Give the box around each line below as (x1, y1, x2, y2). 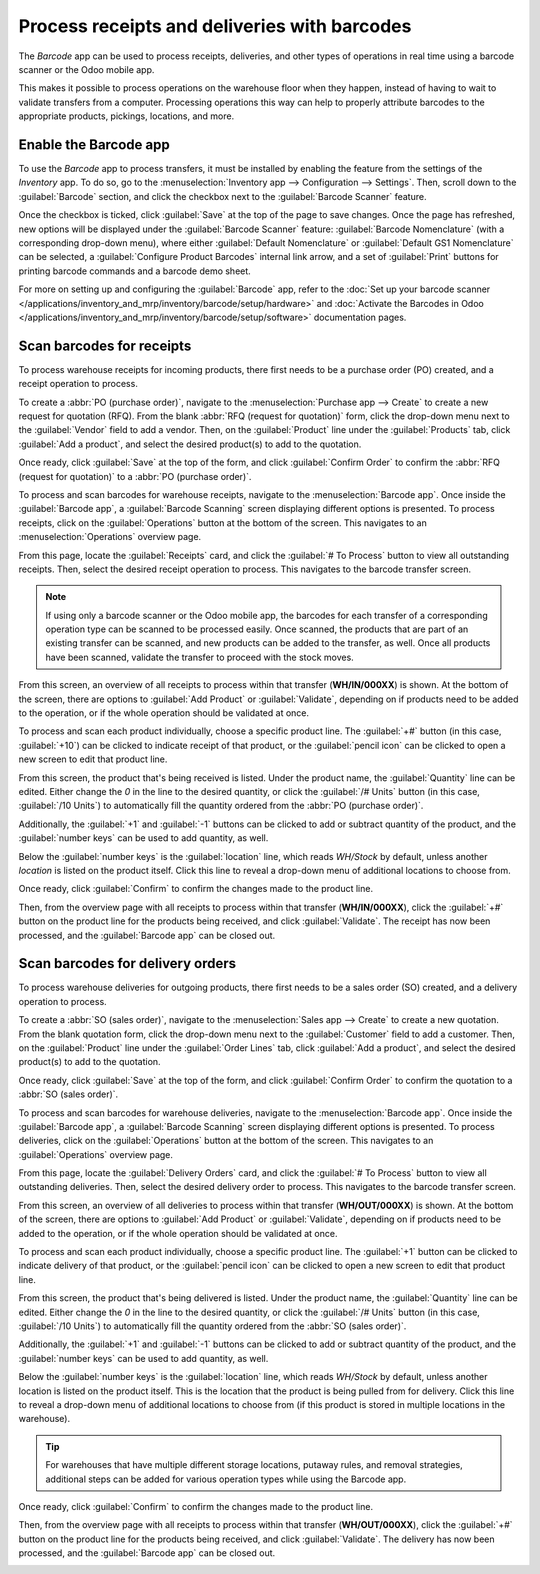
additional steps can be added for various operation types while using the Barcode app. (45, 1473, 407, 1485)
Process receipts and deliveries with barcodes (18, 15, 412, 37)
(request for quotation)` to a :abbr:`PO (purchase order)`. (18, 470, 252, 482)
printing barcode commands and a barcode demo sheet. (18, 265, 252, 277)
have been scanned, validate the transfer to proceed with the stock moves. (45, 651, 354, 663)
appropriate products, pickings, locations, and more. (18, 110, 235, 122)
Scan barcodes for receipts (18, 337, 192, 354)
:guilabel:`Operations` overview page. (18, 1148, 174, 1160)
